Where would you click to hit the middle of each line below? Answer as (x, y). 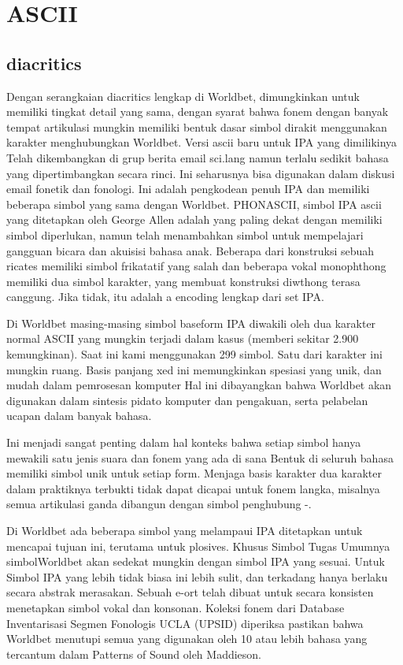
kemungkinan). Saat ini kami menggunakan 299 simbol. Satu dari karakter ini (194, 354)
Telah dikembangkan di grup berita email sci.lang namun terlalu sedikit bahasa (198, 157)
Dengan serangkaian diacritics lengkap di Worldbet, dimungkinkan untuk (183, 96)
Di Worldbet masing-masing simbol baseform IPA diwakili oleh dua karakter (191, 323)
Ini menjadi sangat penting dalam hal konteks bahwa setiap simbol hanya (184, 442)
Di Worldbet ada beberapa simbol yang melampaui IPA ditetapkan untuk (185, 531)
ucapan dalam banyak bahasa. (79, 416)
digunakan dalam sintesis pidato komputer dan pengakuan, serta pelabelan (187, 400)
